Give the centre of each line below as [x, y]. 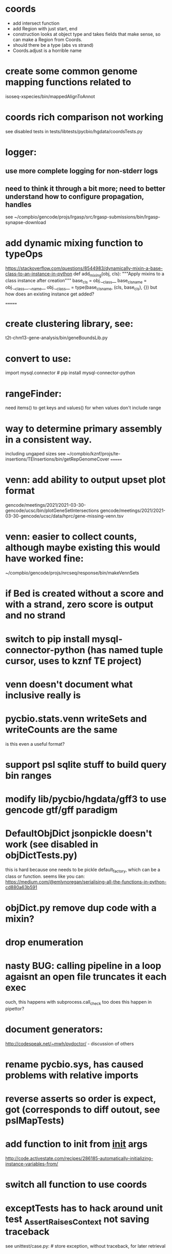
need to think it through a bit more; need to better [85, 188]
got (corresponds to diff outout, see [83, 1110]
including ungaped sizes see [35, 454]
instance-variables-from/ [32, 1164]
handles [18, 204]
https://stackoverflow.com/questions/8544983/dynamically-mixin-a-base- [84, 268]
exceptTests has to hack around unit [84, 1208]
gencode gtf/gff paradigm [61, 810]
